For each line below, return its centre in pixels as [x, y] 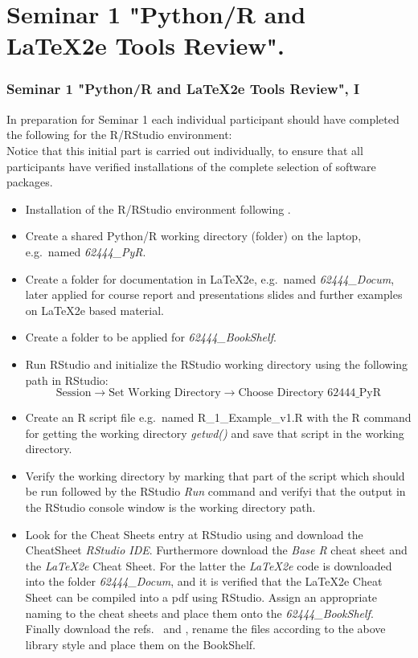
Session [74, 393]
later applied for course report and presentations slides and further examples [214, 294]
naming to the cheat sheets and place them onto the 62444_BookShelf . [199, 613]
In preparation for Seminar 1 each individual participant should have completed [203, 119]
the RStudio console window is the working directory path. [170, 507]
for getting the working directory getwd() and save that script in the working [215, 433]
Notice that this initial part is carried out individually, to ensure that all [185, 150]
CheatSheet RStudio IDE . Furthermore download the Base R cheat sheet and [216, 550]
